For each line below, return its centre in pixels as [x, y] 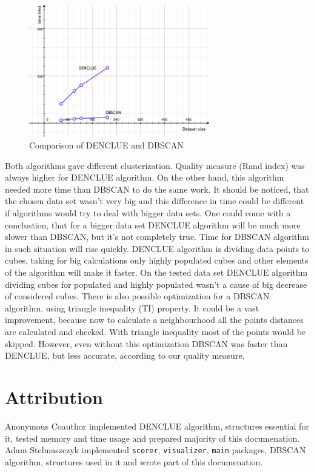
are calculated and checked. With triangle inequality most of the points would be [155, 332]
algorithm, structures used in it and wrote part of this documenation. [134, 461]
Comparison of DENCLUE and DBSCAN [106, 145]
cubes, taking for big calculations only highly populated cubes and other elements [157, 260]
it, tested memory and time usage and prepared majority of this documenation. [152, 438]
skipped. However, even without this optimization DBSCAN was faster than [146, 343]
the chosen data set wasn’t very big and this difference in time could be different [155, 201]
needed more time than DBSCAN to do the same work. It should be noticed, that [157, 189]
